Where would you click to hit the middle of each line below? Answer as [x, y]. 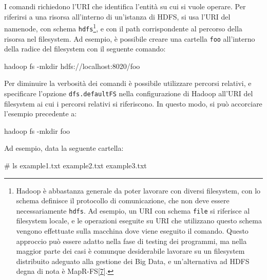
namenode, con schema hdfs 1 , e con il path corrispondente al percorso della [123, 28]
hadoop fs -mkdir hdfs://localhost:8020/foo [72, 66]
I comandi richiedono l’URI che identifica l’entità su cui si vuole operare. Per [125, 6]
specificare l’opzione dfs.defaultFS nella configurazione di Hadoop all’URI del [129, 93]
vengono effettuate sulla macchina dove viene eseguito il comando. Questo [132, 231]
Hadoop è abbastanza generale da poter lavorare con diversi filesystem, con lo [138, 190]
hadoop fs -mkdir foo [37, 130]
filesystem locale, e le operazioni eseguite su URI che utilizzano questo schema [139, 221]
